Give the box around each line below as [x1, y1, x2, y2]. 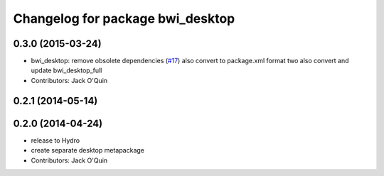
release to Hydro [31, 136, 80, 145]
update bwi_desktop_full [31, 66, 102, 75]
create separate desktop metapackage [31, 146, 145, 155]
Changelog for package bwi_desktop [13, 11, 235, 26]
